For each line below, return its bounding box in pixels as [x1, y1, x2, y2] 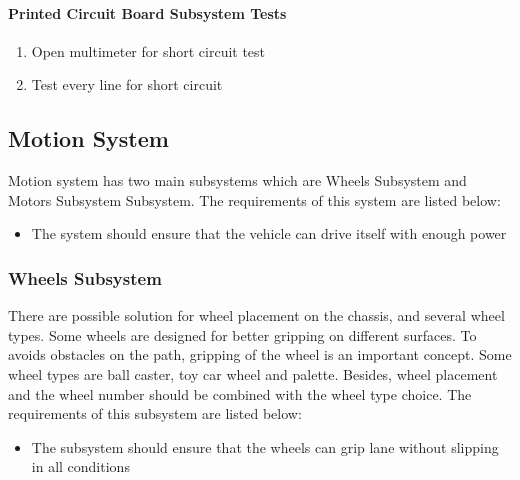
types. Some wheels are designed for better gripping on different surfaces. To [8, 324, 477, 345]
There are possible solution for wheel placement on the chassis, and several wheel [8, 305, 505, 326]
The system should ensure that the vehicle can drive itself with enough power [31, 223, 507, 244]
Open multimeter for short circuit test [31, 40, 266, 61]
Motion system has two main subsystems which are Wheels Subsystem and [8, 170, 467, 191]
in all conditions [31, 456, 130, 477]
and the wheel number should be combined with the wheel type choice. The [8, 383, 472, 404]
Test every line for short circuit [31, 74, 223, 95]
